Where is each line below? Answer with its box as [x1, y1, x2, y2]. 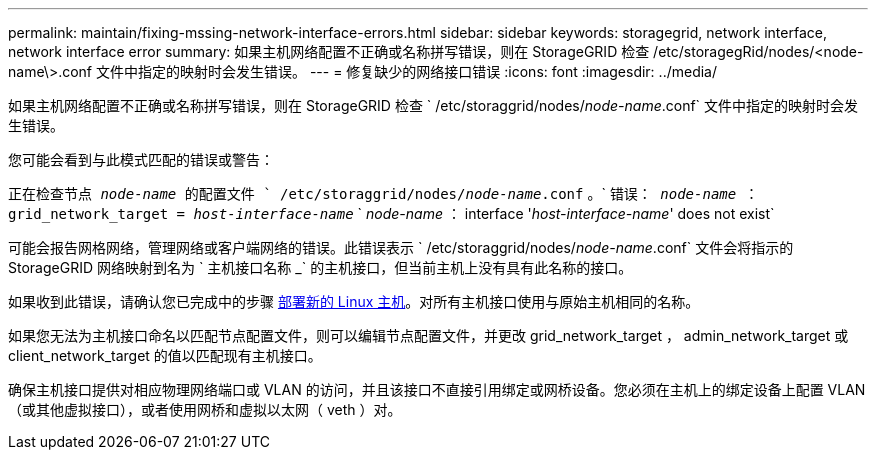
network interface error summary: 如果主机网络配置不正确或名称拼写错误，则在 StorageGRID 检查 [8, 43, 650, 60]
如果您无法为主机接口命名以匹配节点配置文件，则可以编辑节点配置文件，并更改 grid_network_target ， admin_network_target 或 [8, 327, 849, 344]
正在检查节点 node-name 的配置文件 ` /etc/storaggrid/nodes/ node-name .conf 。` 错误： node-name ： [8, 185, 759, 202]
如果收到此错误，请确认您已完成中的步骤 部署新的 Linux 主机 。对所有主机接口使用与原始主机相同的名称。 [8, 293, 700, 310]
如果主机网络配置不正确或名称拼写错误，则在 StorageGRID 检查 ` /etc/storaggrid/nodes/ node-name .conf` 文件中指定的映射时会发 [8, 97, 859, 114]
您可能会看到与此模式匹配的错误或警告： [8, 151, 274, 168]
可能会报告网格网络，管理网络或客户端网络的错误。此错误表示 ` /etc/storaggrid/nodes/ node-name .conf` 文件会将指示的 [8, 239, 794, 256]
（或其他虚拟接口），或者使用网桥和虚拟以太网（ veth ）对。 [8, 401, 402, 418]
